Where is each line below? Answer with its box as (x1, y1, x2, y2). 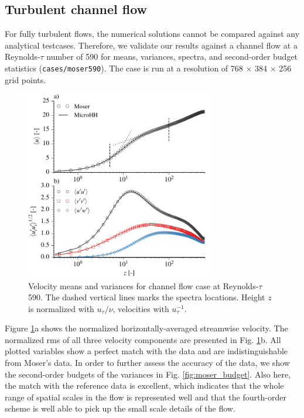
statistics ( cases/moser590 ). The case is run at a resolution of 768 (5, 61, 243, 74)
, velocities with (112, 302, 169, 314)
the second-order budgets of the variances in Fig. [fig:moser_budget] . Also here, (5, 368, 291, 380)
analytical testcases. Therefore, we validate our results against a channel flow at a (5, 39, 298, 51)
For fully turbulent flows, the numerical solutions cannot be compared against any (5, 28, 300, 40)
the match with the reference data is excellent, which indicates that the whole (5, 379, 284, 392)
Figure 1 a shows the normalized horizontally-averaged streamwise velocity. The (5, 322, 288, 334)
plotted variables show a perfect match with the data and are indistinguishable (5, 345, 288, 357)
